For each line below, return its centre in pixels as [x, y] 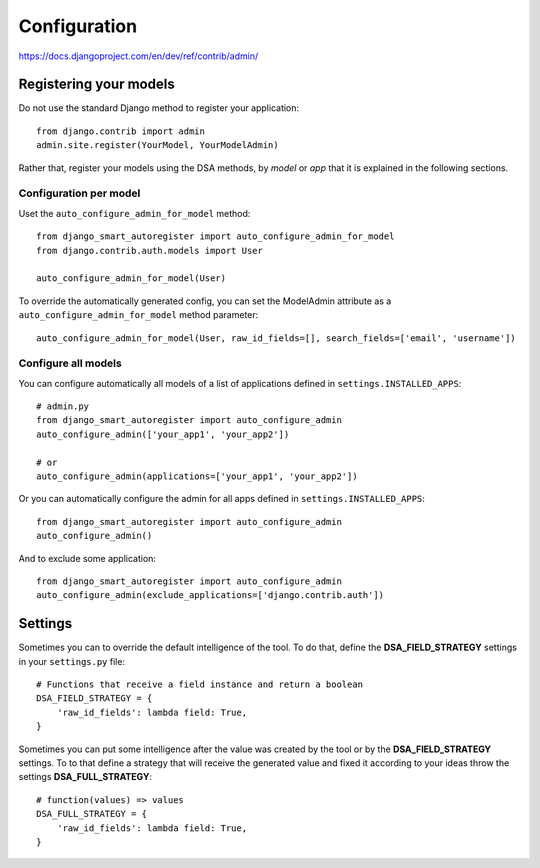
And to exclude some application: [87, 558]
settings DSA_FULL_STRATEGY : [85, 777]
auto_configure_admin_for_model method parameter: [138, 315]
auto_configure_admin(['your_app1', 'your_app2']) [163, 434]
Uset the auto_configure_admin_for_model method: [134, 213]
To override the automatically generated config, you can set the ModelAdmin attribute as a [205, 301]
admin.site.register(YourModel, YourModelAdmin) [157, 145]
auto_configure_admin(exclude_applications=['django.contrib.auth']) [210, 595]
